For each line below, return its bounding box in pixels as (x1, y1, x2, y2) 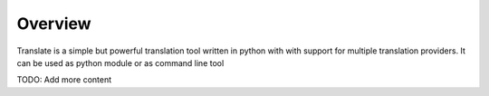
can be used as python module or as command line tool (16, 57, 225, 68)
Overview (16, 14, 91, 34)
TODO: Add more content (16, 74, 112, 85)
